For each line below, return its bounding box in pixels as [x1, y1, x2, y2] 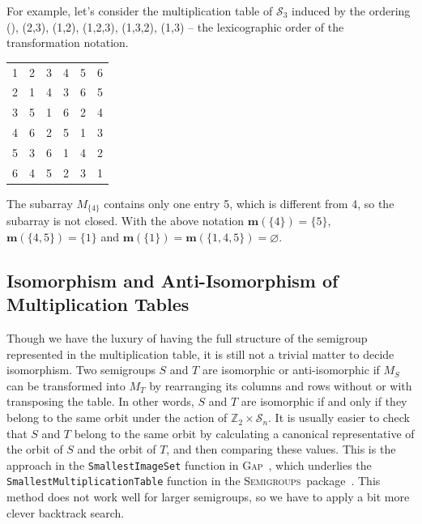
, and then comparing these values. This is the [166, 441, 396, 458]
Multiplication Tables [6, 292, 190, 317]
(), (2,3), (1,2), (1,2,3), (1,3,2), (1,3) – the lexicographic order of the [6, 18, 344, 35]
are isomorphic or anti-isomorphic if [202, 361, 380, 378]
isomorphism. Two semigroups [6, 361, 156, 378]
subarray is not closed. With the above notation [6, 212, 245, 229]
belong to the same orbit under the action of [6, 409, 228, 426]
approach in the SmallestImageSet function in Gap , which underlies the [6, 456, 372, 473]
